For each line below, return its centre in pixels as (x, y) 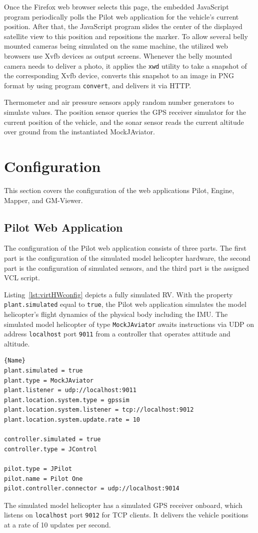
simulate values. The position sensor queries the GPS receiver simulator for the (125, 112)
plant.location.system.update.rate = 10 (72, 420)
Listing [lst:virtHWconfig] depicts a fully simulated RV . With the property (118, 294)
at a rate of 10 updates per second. (57, 525)
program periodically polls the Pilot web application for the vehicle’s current (121, 16)
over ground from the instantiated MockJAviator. (79, 132)
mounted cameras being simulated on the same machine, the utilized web (116, 46)
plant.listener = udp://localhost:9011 (70, 390)
